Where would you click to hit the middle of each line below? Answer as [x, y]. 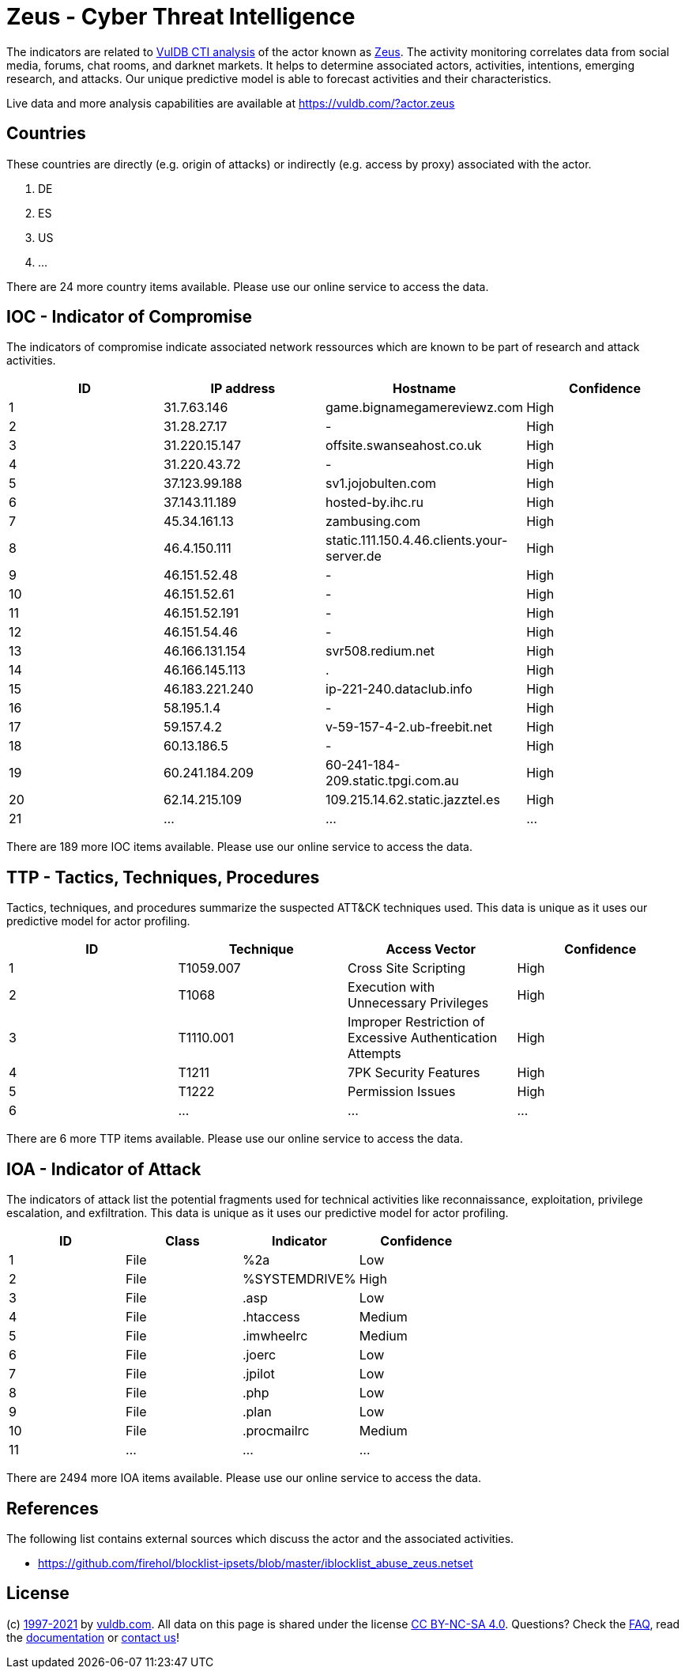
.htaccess [271, 1317]
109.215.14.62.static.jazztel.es [413, 800]
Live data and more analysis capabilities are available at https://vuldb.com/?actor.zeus [231, 103]
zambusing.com [373, 522]
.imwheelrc [275, 1336]
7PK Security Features [414, 1073]
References [53, 1508]
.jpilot [258, 1374]
